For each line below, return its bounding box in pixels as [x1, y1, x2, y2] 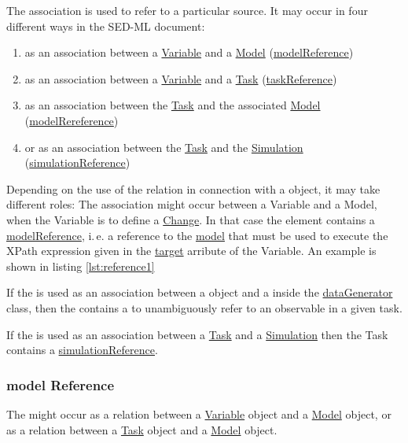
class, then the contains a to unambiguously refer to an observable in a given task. [6, 299, 402, 316]
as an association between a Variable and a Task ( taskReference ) [24, 70, 337, 87]
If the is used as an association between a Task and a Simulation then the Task [6, 326, 388, 342]
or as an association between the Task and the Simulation [24, 138, 303, 155]
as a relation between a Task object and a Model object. [6, 421, 278, 437]
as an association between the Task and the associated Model [24, 97, 321, 113]
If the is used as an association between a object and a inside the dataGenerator [6, 284, 393, 301]
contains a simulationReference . [6, 341, 158, 358]
